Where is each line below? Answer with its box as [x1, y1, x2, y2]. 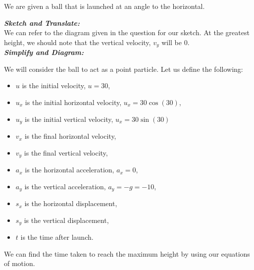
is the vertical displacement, [24, 215, 109, 225]
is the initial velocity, [22, 80, 86, 91]
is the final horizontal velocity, [24, 131, 116, 141]
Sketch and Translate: [4, 17, 80, 28]
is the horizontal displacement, [24, 198, 117, 209]
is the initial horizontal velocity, [25, 97, 122, 108]
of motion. [4, 258, 35, 269]
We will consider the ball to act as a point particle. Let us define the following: [4, 63, 243, 74]
